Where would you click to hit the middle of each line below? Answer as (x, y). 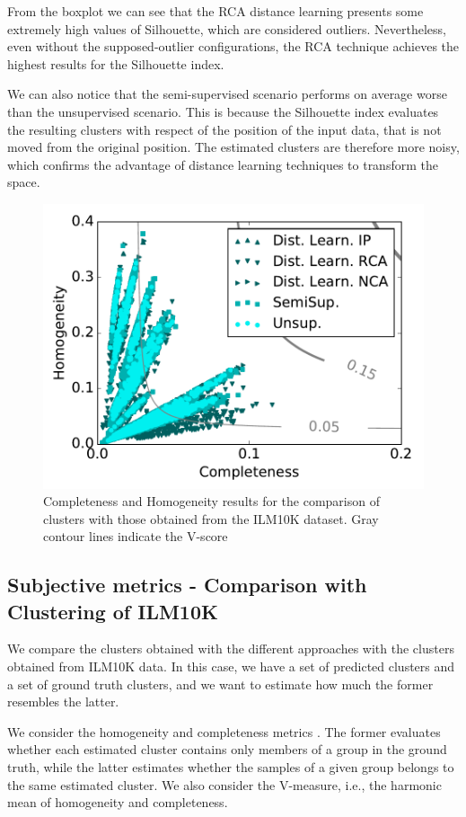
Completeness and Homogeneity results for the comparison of (211, 501)
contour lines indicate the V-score (136, 536)
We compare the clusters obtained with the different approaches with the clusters (231, 648)
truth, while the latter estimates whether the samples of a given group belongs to (231, 767)
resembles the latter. (63, 702)
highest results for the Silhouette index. (116, 63)
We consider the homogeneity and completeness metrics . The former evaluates (224, 731)
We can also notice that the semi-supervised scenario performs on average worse (227, 94)
